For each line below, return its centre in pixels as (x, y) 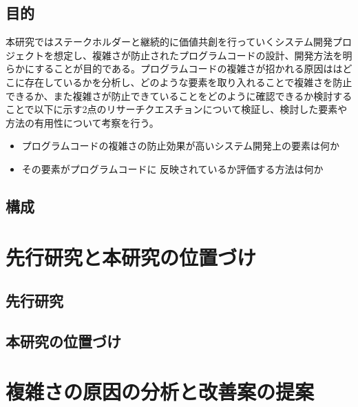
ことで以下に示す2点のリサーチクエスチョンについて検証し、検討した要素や (177, 109)
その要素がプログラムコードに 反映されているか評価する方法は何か (172, 168)
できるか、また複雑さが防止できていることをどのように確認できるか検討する (179, 95)
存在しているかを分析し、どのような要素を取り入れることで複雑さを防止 (188, 82)
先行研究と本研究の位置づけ (131, 257)
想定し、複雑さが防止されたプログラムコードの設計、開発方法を (198, 55)
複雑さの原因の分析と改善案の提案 (160, 392)
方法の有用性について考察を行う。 (82, 122)
